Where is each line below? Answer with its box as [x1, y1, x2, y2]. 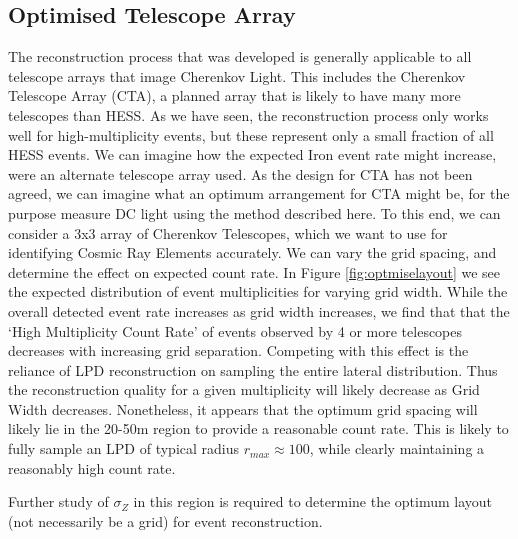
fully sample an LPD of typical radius [8, 438, 240, 459]
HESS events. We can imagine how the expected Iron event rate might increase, [8, 144, 497, 165]
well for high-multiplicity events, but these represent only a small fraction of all [8, 124, 494, 145]
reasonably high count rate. [8, 457, 176, 478]
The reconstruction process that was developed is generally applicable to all [8, 46, 472, 67]
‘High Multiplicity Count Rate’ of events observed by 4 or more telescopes [8, 320, 463, 341]
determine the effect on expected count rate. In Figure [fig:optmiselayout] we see [8, 261, 500, 282]
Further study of [8, 491, 109, 512]
